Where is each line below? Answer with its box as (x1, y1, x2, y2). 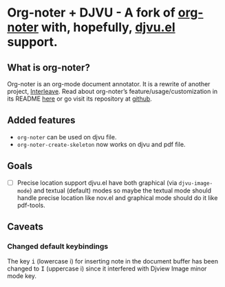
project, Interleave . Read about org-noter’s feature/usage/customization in (7, 88, 218, 95)
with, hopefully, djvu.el (41, 19, 175, 35)
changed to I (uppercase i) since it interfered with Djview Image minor (7, 264, 207, 273)
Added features (7, 115, 76, 126)
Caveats (7, 221, 43, 232)
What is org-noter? (7, 61, 91, 73)
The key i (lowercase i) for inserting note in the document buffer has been (7, 257, 219, 266)
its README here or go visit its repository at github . (7, 95, 153, 103)
